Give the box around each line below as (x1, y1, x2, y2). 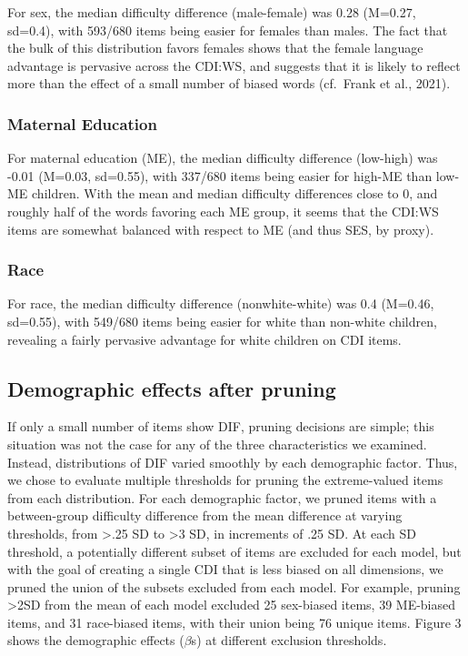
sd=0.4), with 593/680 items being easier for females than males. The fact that (7, 20, 448, 39)
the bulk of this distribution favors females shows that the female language (7, 38, 423, 57)
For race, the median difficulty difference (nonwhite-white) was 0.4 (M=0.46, (7, 294, 434, 313)
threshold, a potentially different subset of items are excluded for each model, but (7, 541, 462, 560)
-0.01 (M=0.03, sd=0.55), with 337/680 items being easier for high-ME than (7, 166, 433, 185)
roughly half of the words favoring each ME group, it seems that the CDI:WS (7, 201, 439, 220)
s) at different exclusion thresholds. (191, 631, 387, 650)
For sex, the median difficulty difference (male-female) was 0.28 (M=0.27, (7, 3, 416, 21)
